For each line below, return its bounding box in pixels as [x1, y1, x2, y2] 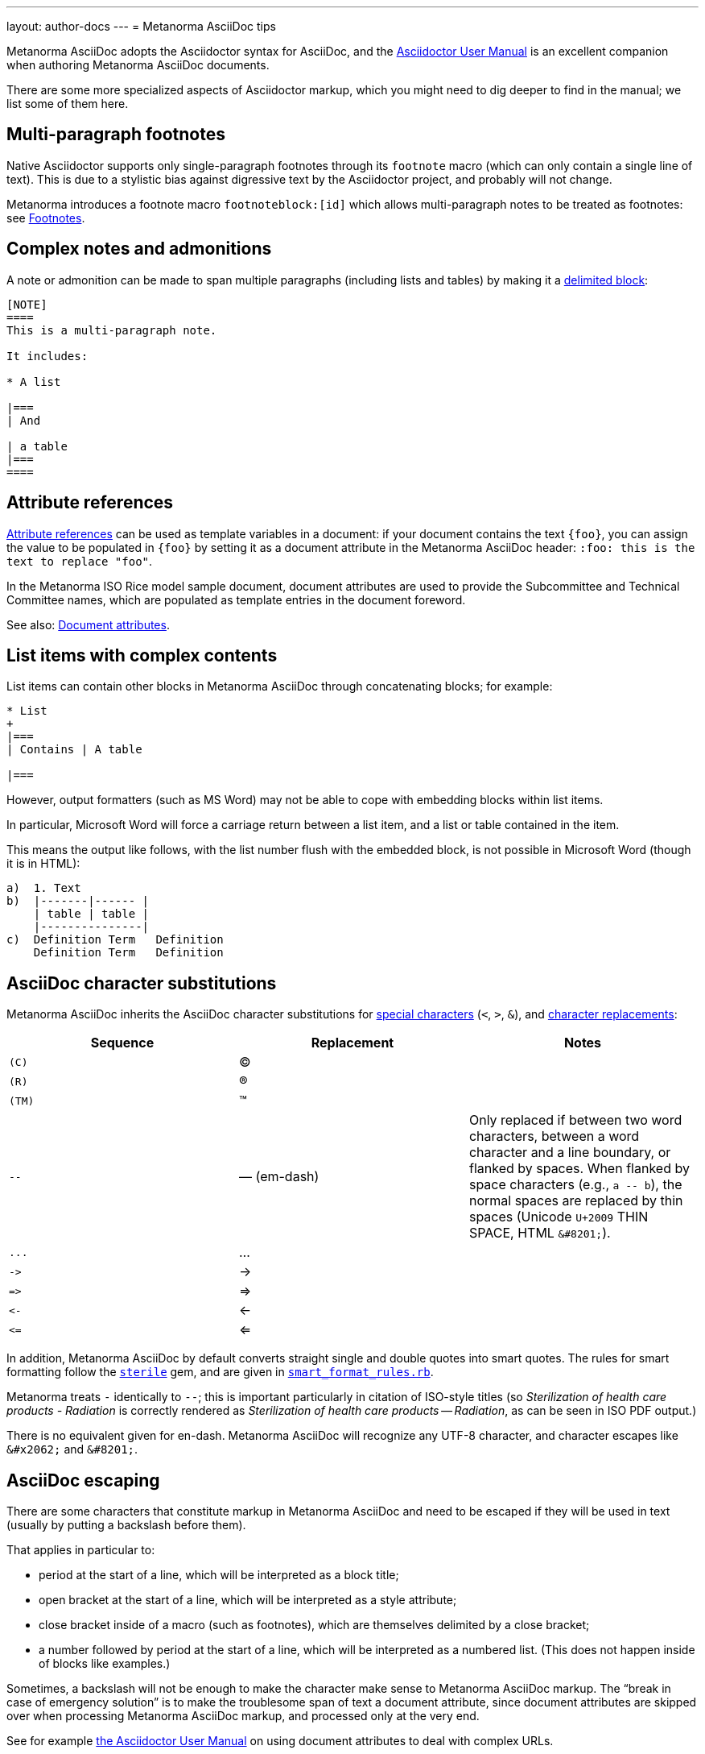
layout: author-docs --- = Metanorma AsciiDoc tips [6, 19, 276, 33]
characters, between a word [468, 1128, 640, 1145]
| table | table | [33, 907, 150, 921]
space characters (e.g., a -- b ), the [468, 1176, 682, 1193]
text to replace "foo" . [6, 554, 153, 568]
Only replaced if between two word [468, 1112, 682, 1129]
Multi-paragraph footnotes [6, 124, 226, 145]
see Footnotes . [6, 210, 85, 225]
